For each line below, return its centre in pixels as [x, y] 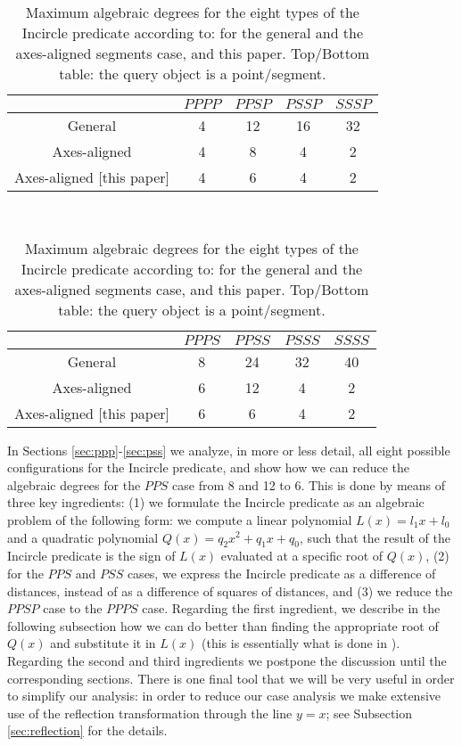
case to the [73, 608]
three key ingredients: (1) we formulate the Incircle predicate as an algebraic [216, 502]
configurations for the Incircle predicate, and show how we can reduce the [209, 467]
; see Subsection [369, 713]
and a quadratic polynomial [83, 537]
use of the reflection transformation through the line [150, 713]
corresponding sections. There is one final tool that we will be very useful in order [231, 678]
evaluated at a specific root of [302, 556]
